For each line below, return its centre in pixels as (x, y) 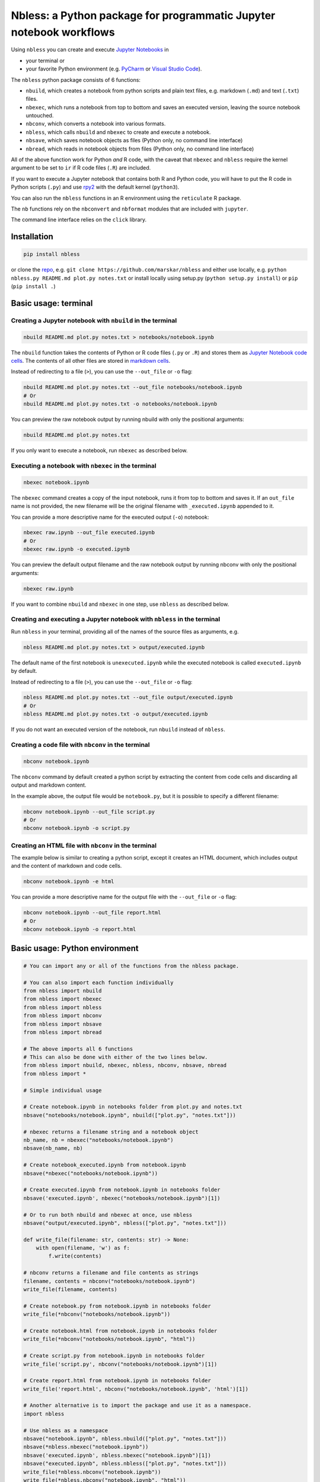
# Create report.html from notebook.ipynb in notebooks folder (117, 1381)
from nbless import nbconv (63, 1016)
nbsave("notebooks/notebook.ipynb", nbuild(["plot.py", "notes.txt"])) (130, 1115)
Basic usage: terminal (52, 303)
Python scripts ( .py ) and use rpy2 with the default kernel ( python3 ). (95, 187)
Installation (32, 237)
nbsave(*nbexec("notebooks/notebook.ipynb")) (91, 1173)
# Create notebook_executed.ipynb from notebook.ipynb (105, 1165)
